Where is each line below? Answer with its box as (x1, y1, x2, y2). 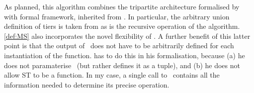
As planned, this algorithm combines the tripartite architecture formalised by (4, 1, 240, 11)
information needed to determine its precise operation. (4, 79, 169, 90)
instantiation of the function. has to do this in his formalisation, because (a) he (4, 50, 245, 60)
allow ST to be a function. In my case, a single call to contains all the (4, 70, 220, 80)
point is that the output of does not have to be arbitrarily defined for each (4, 40, 234, 51)
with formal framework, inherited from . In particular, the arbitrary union (4, 11, 230, 21)
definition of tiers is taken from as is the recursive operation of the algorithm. (4, 21, 240, 31)
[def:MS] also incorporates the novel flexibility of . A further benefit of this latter (4, 30, 251, 41)
